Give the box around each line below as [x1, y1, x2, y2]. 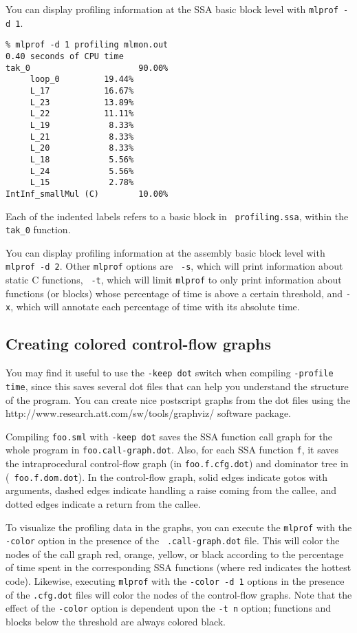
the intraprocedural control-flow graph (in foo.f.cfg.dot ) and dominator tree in [6, 456, 349, 471]
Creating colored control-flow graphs [6, 333, 272, 354]
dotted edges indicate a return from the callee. [6, 496, 201, 511]
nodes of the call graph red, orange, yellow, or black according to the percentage [6, 546, 344, 561]
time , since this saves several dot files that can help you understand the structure [6, 378, 349, 393]
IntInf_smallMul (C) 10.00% [6, 189, 169, 199]
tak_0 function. [6, 222, 71, 237]
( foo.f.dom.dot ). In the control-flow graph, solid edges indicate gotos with [6, 469, 328, 484]
